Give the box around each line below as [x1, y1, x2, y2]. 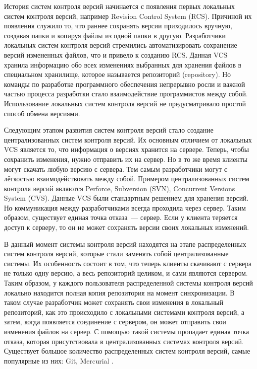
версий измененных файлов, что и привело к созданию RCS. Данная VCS [4, 49, 228, 60]
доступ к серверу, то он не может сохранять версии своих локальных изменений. [4, 222, 249, 232]
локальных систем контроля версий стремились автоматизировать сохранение [4, 40, 237, 50]
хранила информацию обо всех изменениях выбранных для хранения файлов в [4, 59, 242, 70]
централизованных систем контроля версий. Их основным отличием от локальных [4, 134, 252, 145]
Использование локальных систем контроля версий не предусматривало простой [4, 98, 246, 108]
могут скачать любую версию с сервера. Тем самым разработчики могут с [4, 163, 227, 174]
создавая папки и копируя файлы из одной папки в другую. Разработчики [4, 30, 226, 40]
